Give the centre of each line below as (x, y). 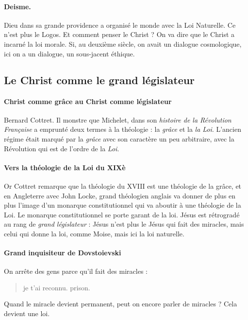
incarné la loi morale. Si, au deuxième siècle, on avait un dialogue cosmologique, (123, 44)
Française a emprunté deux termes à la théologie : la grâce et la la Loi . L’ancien (123, 129)
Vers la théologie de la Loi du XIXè (65, 167)
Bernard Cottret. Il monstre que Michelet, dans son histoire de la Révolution (118, 119)
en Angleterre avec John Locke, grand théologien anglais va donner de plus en (120, 195)
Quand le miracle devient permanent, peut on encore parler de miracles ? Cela (121, 304)
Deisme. (17, 6)
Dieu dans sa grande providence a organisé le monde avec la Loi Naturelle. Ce (120, 25)
